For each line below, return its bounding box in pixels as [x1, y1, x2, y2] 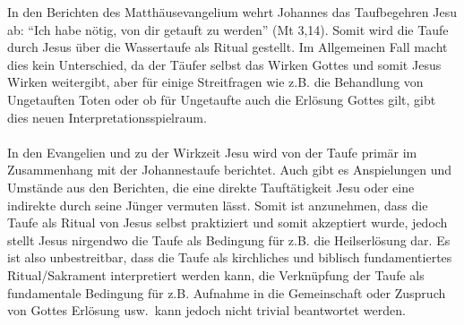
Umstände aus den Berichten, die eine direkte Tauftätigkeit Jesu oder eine [7, 177, 415, 196]
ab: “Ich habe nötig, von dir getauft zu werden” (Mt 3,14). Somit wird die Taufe [7, 20, 449, 38]
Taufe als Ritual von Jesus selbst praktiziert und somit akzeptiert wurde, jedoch [7, 213, 448, 232]
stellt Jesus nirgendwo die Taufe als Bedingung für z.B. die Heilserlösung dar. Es [7, 230, 451, 249]
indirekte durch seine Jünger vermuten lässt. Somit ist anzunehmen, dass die [7, 195, 428, 214]
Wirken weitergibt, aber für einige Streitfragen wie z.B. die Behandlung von [7, 73, 424, 91]
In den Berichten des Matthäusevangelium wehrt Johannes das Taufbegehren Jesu [7, 3, 457, 21]
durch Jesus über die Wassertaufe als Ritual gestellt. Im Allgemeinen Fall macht [7, 38, 448, 56]
